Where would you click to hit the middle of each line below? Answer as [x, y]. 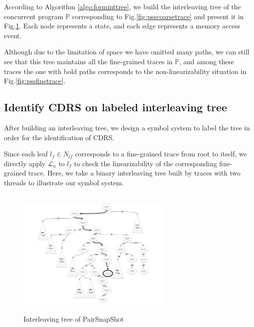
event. [13, 35]
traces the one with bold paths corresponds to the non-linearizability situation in [125, 71]
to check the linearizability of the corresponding [146, 163]
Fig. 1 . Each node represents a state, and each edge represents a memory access [122, 26]
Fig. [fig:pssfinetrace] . [35, 81]
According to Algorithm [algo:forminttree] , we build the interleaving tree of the [123, 6]
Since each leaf [26, 154]
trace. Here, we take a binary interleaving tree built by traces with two [134, 173]
